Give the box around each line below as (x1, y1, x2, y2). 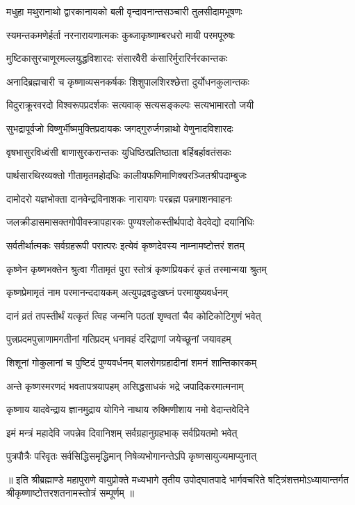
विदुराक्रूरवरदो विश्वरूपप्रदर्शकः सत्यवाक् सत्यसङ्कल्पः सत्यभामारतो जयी (6, 98, 254, 112)
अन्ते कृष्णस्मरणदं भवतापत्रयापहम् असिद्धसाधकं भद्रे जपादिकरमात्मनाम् (6, 378, 244, 393)
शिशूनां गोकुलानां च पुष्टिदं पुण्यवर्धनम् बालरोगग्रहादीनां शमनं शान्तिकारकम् (6, 355, 257, 369)
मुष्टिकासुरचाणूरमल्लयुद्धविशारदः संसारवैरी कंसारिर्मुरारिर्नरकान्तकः (6, 51, 228, 65)
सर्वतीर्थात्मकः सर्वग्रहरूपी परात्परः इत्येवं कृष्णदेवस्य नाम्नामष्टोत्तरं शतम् (6, 238, 245, 252)
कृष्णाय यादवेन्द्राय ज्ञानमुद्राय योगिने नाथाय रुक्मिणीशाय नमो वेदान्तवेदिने (6, 402, 249, 417)
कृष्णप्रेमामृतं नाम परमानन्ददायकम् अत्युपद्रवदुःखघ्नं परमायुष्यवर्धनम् (6, 285, 228, 300)
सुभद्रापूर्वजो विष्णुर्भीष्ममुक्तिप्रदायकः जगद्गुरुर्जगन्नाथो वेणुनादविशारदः (6, 121, 233, 135)
